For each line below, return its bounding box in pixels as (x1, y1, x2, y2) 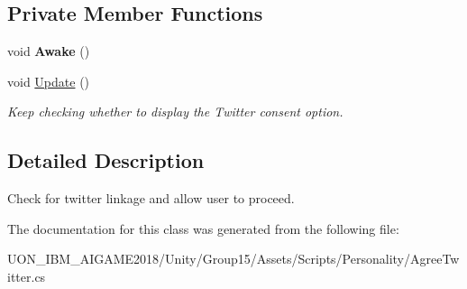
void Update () (7, 71, 90, 90)
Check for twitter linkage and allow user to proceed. (7, 189, 295, 208)
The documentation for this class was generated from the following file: (7, 219, 399, 238)
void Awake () (7, 42, 90, 61)
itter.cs (7, 266, 46, 285)
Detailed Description (7, 146, 205, 174)
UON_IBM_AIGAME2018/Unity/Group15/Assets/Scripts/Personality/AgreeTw (7, 249, 460, 268)
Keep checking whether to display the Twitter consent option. (7, 102, 343, 121)
